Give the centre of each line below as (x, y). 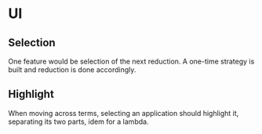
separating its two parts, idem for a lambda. (78, 121)
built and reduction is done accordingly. (72, 70)
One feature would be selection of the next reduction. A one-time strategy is (131, 61)
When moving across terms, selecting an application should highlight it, (124, 113)
